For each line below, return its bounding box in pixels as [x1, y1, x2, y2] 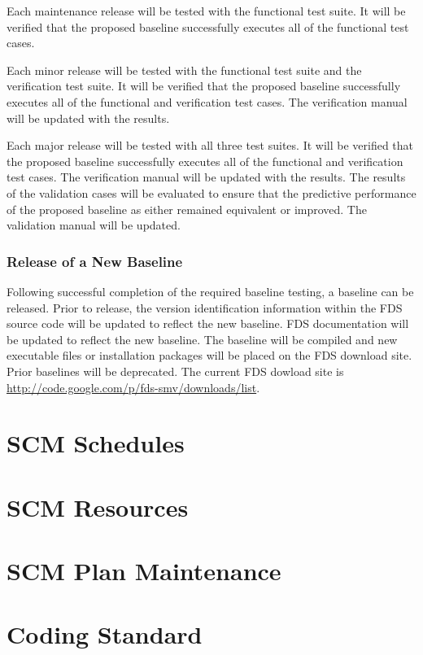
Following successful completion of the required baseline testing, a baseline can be [7, 282, 414, 299]
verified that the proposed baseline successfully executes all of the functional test [7, 18, 409, 35]
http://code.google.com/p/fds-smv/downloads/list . [7, 378, 260, 395]
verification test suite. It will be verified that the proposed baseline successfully [7, 77, 401, 94]
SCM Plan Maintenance [7, 554, 281, 587]
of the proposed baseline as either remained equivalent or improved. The [7, 200, 367, 217]
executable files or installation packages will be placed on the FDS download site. [7, 347, 412, 364]
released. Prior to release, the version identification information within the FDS [7, 299, 403, 316]
